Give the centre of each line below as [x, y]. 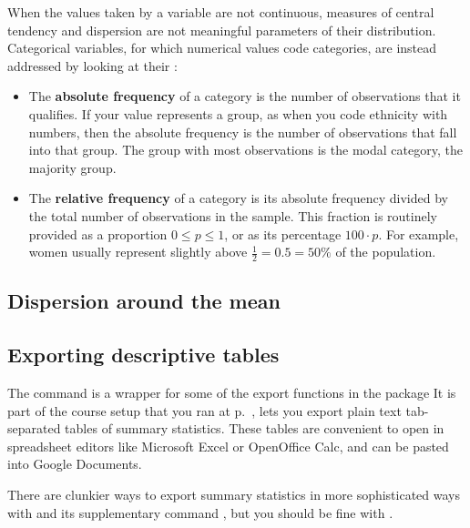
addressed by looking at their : [92, 65]
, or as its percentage [283, 234]
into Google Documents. [75, 464]
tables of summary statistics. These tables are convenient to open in [255, 428]
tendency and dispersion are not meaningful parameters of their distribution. [222, 30]
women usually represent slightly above [138, 252]
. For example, [419, 234]
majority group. [72, 167]
